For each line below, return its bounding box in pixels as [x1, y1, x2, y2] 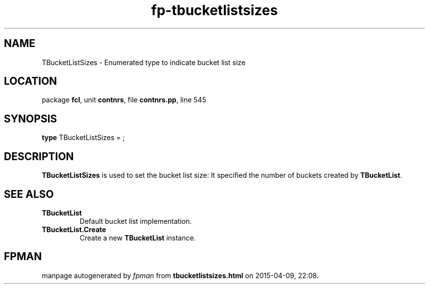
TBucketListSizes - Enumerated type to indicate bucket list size [42, 58, 246, 67]
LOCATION [4, 75, 57, 88]
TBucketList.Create [42, 225, 106, 234]
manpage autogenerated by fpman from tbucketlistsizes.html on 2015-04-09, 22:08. [42, 271, 319, 280]
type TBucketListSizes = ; [42, 133, 125, 142]
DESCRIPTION [4, 150, 74, 163]
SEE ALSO [4, 188, 54, 200]
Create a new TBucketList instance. [79, 233, 196, 242]
